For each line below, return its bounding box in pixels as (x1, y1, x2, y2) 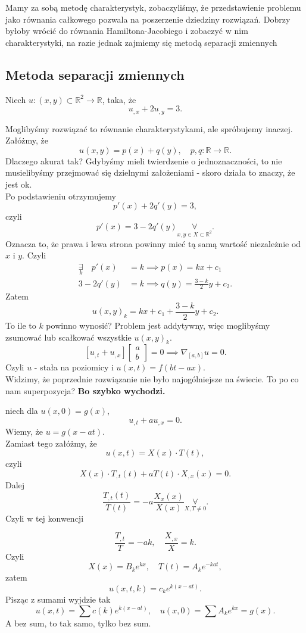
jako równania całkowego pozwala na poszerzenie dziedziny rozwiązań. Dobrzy (5, 13, 291, 25)
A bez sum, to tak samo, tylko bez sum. (5, 616, 151, 629)
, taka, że (102, 93, 136, 105)
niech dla (5, 404, 38, 417)
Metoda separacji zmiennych (5, 65, 185, 83)
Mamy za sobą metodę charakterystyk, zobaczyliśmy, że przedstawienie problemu (5, 1, 301, 13)
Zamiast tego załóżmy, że (5, 436, 97, 449)
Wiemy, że (5, 425, 43, 438)
